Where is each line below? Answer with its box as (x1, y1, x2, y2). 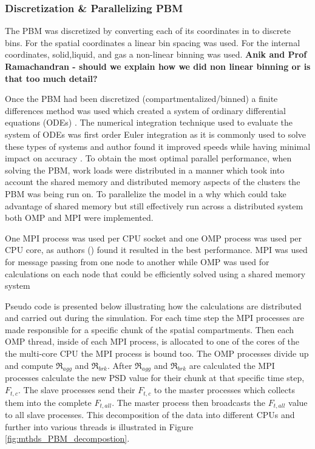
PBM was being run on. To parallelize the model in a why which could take (5, 187, 286, 200)
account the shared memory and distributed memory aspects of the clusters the (5, 175, 300, 188)
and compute (5, 359, 53, 371)
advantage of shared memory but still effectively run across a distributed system (5, 199, 303, 212)
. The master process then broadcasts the (112, 396, 265, 408)
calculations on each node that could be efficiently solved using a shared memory (5, 267, 306, 280)
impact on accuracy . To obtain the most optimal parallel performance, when (5, 152, 292, 164)
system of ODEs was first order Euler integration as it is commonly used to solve (5, 127, 307, 140)
